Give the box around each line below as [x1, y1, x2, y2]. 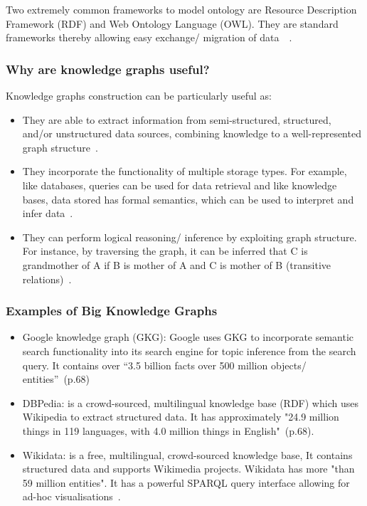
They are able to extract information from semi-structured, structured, [22, 112, 331, 127]
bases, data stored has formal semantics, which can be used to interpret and [22, 191, 354, 206]
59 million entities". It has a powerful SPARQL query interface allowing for [22, 475, 350, 490]
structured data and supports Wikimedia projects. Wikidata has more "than [22, 461, 355, 476]
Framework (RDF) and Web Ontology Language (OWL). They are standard [6, 16, 339, 31]
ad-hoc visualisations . [22, 489, 121, 504]
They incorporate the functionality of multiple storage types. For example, [22, 164, 347, 179]
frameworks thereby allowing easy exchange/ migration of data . [6, 30, 292, 45]
